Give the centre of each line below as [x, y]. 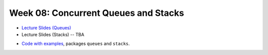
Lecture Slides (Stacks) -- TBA [53, 34]
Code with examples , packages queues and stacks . [76, 44]
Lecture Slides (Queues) [46, 28]
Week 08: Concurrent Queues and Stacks [97, 13]
